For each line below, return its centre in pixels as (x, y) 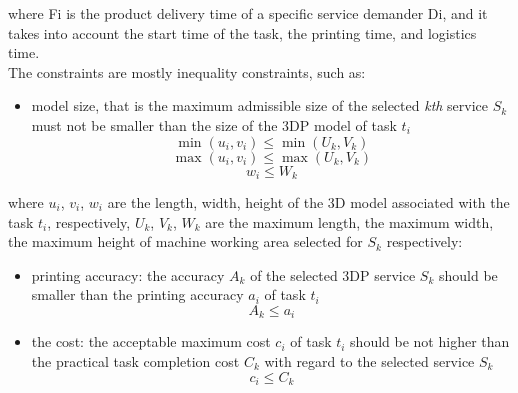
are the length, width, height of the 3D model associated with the (308, 202)
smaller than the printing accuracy (137, 294)
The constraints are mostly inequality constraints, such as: (187, 71)
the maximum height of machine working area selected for (185, 241)
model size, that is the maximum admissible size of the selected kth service (260, 105)
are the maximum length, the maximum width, (349, 221)
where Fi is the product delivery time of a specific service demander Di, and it (248, 13)
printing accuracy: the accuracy (128, 274)
